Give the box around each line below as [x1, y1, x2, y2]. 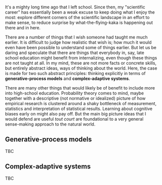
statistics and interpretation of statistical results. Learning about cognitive [5, 106, 153, 111]
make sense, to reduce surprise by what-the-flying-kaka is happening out [5, 19, 153, 25]
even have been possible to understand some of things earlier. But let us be [5, 45, 157, 50]
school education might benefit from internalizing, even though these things [5, 55, 157, 60]
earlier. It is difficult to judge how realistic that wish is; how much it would [5, 39, 152, 45]
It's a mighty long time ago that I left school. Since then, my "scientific [5, 4, 145, 10]
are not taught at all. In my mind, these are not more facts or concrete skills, [5, 60, 157, 66]
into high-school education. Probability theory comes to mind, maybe [5, 90, 144, 96]
